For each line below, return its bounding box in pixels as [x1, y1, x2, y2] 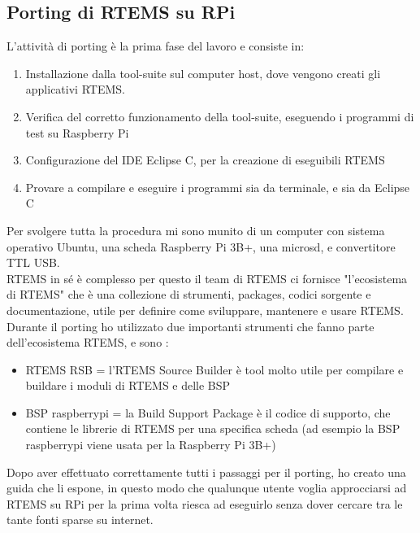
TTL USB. [6, 254, 60, 271]
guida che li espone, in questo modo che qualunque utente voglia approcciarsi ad [6, 479, 407, 496]
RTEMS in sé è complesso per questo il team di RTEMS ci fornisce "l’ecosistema [6, 269, 408, 286]
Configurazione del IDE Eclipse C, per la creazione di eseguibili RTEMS [25, 151, 385, 168]
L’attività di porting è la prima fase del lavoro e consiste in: [6, 37, 305, 55]
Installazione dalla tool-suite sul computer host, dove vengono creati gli [25, 64, 381, 81]
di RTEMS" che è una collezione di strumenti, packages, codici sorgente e [6, 286, 371, 303]
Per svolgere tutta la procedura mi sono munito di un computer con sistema [6, 221, 385, 238]
